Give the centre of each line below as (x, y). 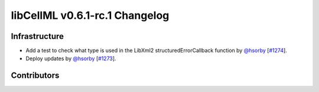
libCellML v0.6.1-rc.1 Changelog (90, 15)
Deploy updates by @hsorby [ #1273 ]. (71, 58)
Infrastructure (38, 36)
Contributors (35, 76)
